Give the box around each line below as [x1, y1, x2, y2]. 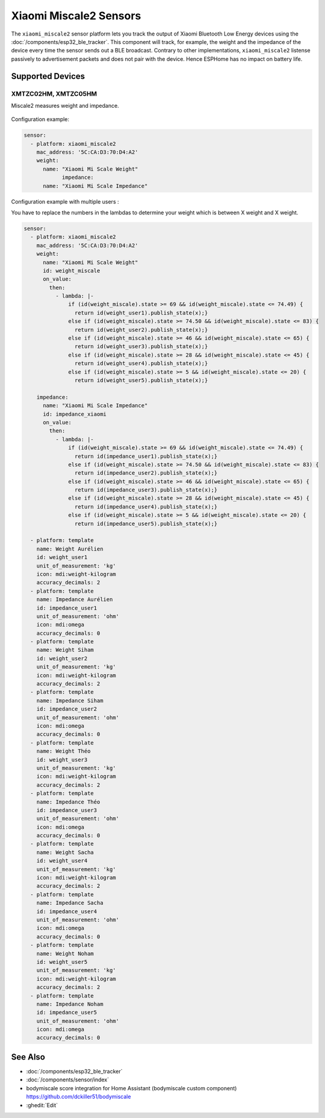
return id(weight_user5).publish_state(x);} [74, 376, 208, 384]
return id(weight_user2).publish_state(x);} [74, 326, 208, 333]
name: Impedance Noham [36, 1001, 104, 1007]
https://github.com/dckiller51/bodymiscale [26, 1093, 131, 1101]
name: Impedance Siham [36, 697, 104, 704]
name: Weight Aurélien [36, 545, 104, 552]
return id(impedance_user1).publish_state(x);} [74, 452, 218, 460]
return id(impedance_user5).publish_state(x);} [74, 520, 218, 527]
